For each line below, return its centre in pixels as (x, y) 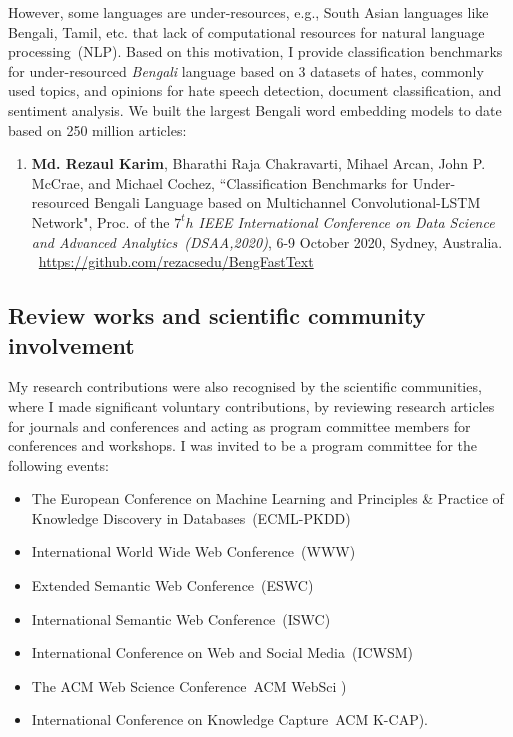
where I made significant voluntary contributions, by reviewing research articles (251, 405)
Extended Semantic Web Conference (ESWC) (172, 585)
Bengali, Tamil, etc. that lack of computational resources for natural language (246, 31)
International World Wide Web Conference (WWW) (193, 551)
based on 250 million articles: (97, 129)
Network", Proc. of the (100, 221)
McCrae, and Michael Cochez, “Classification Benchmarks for (219, 182)
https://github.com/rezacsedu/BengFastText (176, 261)
